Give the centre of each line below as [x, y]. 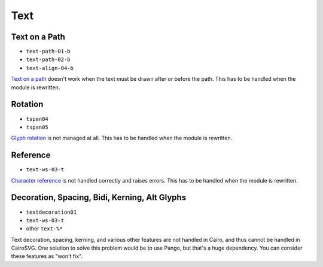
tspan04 [37, 119]
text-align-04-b [50, 68]
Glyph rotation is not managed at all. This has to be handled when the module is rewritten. [122, 138]
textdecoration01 [51, 212]
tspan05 [37, 127]
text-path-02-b [48, 60]
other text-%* [44, 229]
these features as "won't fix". [47, 256]
